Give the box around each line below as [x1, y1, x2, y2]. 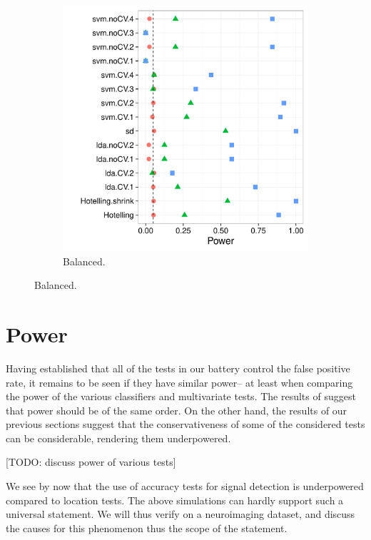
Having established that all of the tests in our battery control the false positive [6, 360, 350, 375]
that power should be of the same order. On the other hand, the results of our [6, 402, 347, 417]
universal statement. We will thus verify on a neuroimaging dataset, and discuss [6, 506, 355, 521]
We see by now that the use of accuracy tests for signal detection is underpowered [6, 479, 364, 494]
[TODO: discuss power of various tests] [6, 454, 176, 469]
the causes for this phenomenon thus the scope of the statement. [6, 520, 288, 535]
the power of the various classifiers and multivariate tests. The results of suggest [6, 389, 356, 404]
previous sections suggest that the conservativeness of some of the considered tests [6, 417, 365, 432]
